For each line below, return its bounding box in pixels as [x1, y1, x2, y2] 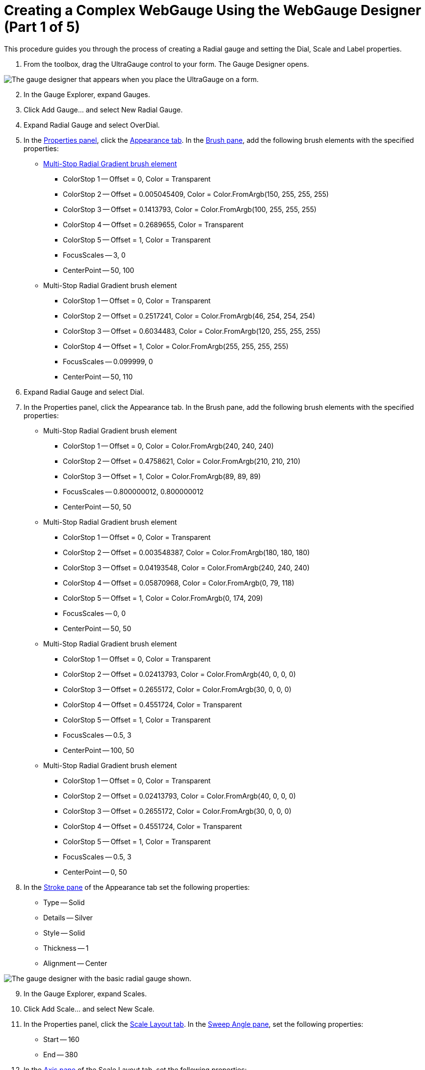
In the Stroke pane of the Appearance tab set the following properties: [24, 883, 250, 891]
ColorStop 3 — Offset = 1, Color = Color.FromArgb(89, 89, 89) [63, 472, 261, 481]
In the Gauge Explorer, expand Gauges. [24, 90, 150, 99]
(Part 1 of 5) [4, 19, 80, 35]
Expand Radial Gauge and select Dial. [24, 387, 144, 396]
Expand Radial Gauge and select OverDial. [24, 120, 160, 129]
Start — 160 [43, 1035, 80, 1043]
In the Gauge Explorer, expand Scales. [24, 989, 147, 998]
